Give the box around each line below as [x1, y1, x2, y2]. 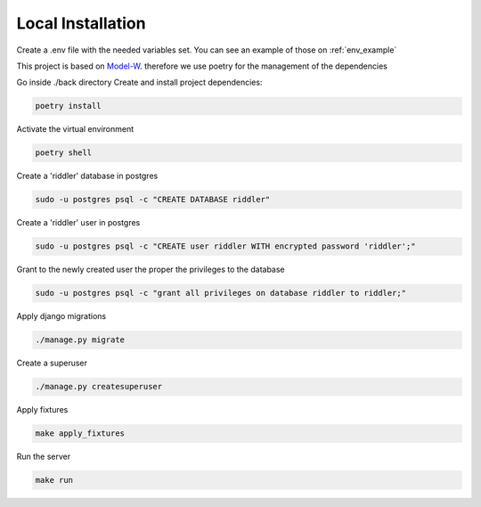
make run [35, 475, 74, 486]
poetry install [35, 101, 102, 111]
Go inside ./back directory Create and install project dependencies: [16, 77, 263, 88]
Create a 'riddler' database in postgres [16, 170, 159, 182]
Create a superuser [16, 357, 88, 369]
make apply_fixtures [35, 429, 125, 438]
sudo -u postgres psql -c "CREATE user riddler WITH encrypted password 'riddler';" [35, 241, 416, 251]
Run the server [16, 451, 71, 462]
